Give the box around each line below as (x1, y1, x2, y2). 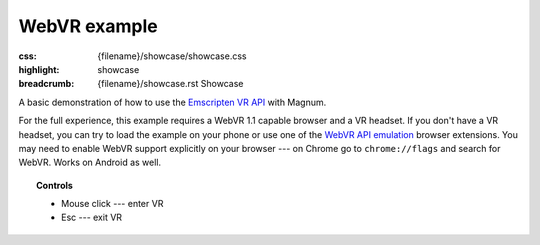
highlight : (18, 63, 60, 75)
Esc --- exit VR (61, 211, 123, 224)
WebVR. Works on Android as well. (18, 156, 162, 169)
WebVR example (18, 15, 159, 37)
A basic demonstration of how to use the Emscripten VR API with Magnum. (18, 96, 327, 108)
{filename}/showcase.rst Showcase (97, 78, 244, 90)
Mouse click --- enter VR (61, 198, 164, 210)
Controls (36, 179, 74, 191)
